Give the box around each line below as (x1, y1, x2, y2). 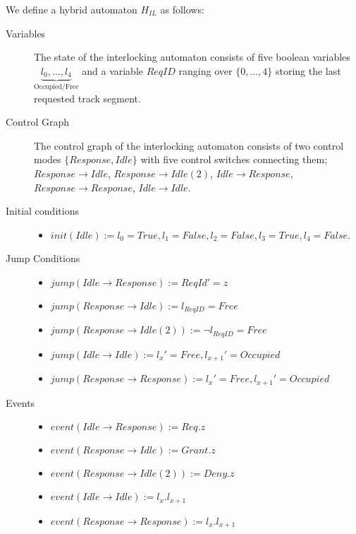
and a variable (82, 63, 144, 78)
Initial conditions (6, 203, 79, 218)
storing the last (275, 63, 341, 78)
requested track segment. (34, 90, 141, 105)
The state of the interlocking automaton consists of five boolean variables (34, 49, 350, 64)
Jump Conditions (6, 251, 80, 266)
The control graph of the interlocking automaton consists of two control (34, 138, 344, 153)
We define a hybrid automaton (6, 2, 137, 16)
